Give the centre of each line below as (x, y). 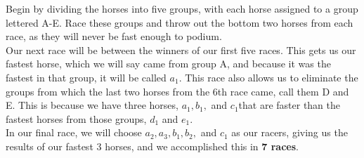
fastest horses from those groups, (76, 118)
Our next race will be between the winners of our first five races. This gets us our (181, 50)
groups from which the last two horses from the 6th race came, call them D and (177, 91)
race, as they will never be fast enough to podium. (114, 36)
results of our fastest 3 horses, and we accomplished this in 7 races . (152, 146)
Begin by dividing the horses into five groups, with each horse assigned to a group (182, 8)
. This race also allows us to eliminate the (268, 77)
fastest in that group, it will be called (86, 77)
